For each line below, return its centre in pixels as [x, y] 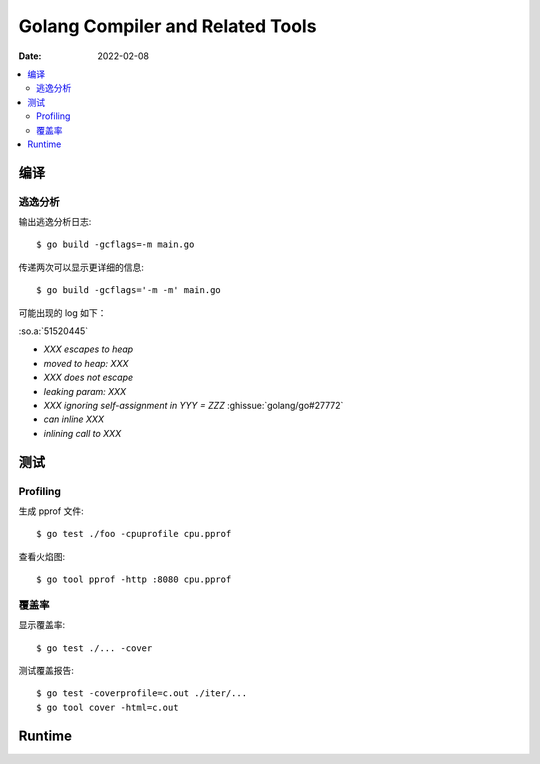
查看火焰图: [42, 556]
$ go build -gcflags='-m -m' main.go [129, 290]
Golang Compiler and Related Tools [167, 26]
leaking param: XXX [85, 391]
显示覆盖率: [42, 625]
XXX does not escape [88, 377]
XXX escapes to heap [88, 349]
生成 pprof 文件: [51, 511]
